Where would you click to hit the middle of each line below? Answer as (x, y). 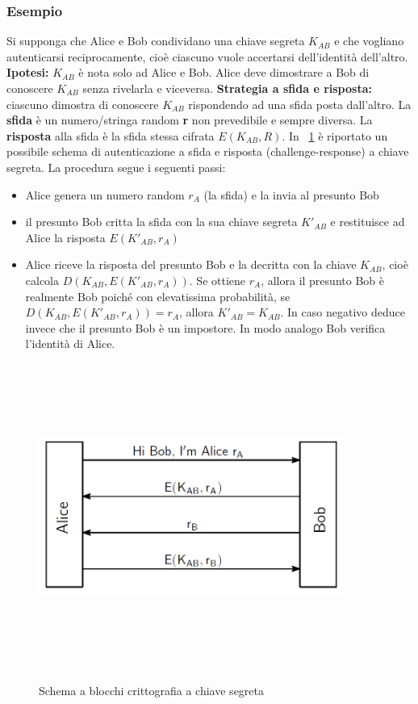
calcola (42, 280)
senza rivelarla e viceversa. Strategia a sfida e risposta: (227, 88)
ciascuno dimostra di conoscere (83, 104)
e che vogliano (369, 41)
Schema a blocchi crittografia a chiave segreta (151, 691)
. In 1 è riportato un (335, 135)
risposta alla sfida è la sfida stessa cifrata (111, 135)
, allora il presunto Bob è (322, 280)
